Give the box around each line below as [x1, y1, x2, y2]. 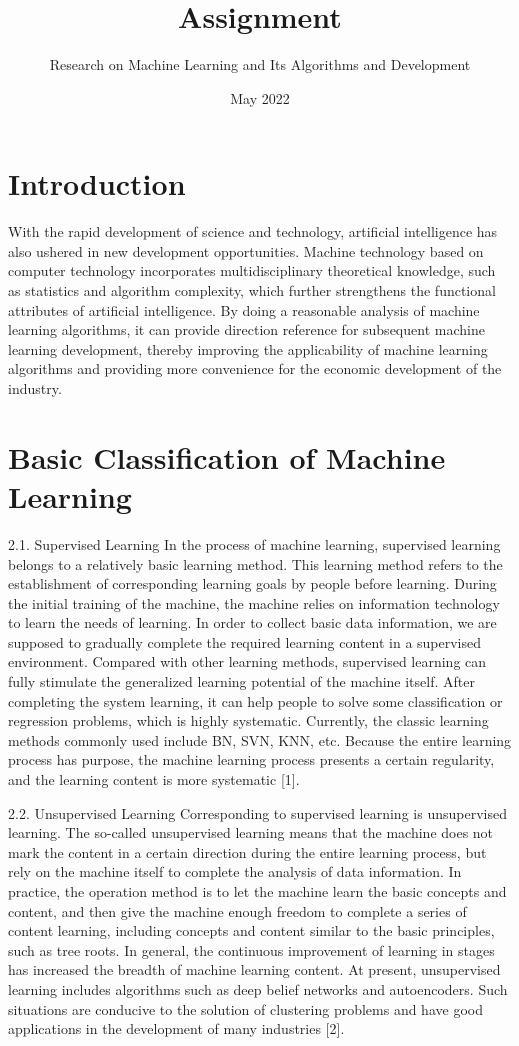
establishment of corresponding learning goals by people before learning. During [8, 573, 497, 594]
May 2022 [230, 87, 290, 108]
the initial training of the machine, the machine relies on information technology [8, 592, 500, 613]
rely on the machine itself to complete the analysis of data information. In [8, 861, 462, 882]
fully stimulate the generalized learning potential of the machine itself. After [8, 671, 475, 692]
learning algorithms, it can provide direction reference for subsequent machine [8, 319, 485, 340]
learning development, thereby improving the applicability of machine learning [8, 338, 488, 359]
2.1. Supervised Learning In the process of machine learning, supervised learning [8, 533, 501, 554]
